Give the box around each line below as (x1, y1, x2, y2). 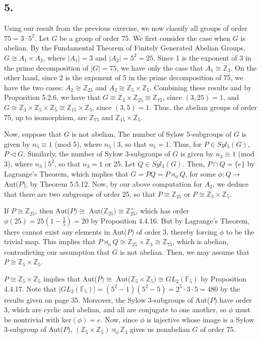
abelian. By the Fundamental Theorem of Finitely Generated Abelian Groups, (4, 42, 245, 53)
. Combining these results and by (149, 82, 252, 92)
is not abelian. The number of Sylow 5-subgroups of (72, 129, 232, 139)
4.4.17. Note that (4, 283, 56, 294)
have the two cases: (4, 82, 63, 92)
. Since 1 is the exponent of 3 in (153, 52, 251, 63)
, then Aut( (35, 205, 70, 216)
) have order (214, 294, 252, 305)
